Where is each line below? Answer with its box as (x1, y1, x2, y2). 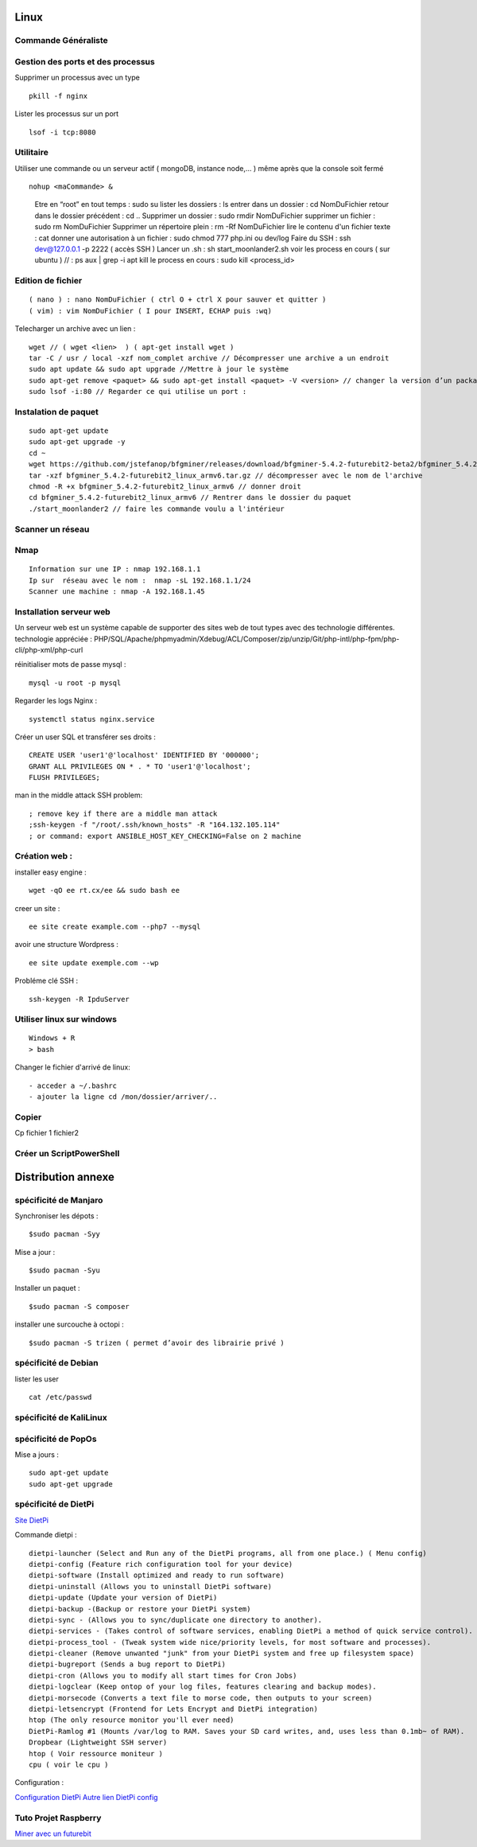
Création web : (14, 851, 73, 862)
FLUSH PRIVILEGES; (29, 773, 101, 782)
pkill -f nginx (29, 92, 88, 100)
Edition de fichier (14, 275, 83, 286)
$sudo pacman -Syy (29, 1229, 101, 1239)
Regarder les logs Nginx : (14, 696, 98, 706)
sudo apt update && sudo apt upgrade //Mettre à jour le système (29, 364, 289, 374)
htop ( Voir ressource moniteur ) (29, 1749, 163, 1758)
